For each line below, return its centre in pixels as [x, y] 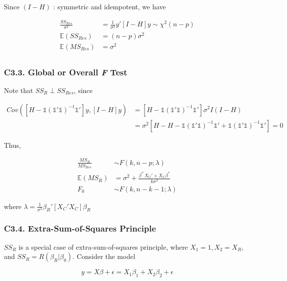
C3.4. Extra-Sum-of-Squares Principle [80, 228]
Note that [19, 90]
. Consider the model [104, 256]
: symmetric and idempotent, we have [109, 6]
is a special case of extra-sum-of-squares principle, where [103, 246]
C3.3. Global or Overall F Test [66, 72]
